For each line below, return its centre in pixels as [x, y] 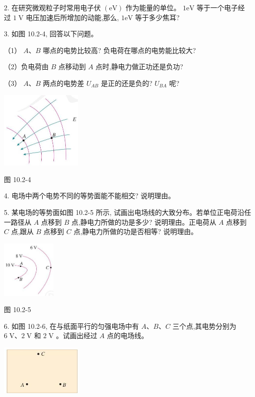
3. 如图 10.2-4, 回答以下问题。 [51, 34]
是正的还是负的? [127, 83]
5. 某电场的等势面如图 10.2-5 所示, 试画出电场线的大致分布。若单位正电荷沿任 [127, 212]
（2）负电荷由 [26, 66]
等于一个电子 [217, 7]
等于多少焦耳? [157, 17]
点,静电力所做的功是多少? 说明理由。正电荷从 [144, 222]
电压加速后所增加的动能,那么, [72, 17]
